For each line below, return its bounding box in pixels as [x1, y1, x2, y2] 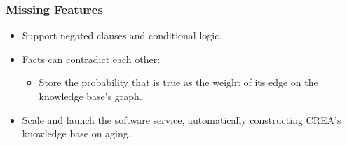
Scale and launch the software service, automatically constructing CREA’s [22, 112, 341, 127]
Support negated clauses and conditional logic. [22, 28, 222, 43]
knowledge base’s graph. [39, 89, 142, 103]
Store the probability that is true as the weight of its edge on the [39, 75, 318, 90]
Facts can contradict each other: [22, 51, 161, 66]
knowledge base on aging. [22, 126, 131, 141]
